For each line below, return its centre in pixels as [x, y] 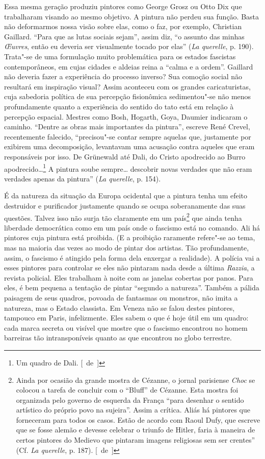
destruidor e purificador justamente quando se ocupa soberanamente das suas [125, 205]
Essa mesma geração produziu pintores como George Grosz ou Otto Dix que [123, 6]
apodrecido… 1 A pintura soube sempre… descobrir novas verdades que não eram [128, 168]
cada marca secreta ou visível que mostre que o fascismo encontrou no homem [126, 327]
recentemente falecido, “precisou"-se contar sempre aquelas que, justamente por [128, 136]
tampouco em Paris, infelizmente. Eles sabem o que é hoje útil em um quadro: [126, 318]
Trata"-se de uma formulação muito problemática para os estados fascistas [120, 56]
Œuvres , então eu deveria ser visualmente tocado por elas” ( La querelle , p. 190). [129, 46]
